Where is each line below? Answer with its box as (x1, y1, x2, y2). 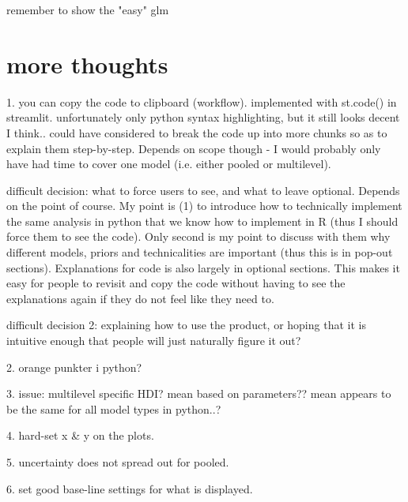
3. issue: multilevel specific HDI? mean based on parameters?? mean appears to (6, 385, 391, 402)
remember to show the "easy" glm (6, 2, 169, 17)
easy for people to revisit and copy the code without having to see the (6, 275, 346, 291)
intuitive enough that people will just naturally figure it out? (6, 332, 301, 349)
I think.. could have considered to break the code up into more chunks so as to (6, 124, 387, 140)
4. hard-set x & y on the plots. (6, 427, 154, 444)
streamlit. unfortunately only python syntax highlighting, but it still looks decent (6, 109, 400, 126)
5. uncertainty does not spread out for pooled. (6, 454, 229, 470)
